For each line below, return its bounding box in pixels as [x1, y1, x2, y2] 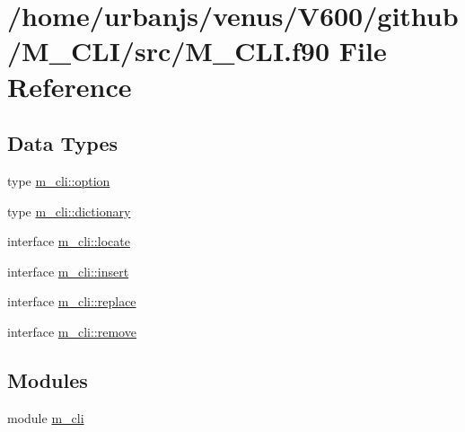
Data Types [7, 129, 118, 157]
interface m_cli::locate [7, 232, 130, 251]
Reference [7, 67, 132, 104]
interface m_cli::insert [7, 261, 129, 280]
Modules [7, 366, 88, 393]
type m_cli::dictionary [7, 201, 131, 220]
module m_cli [7, 408, 84, 427]
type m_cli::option [7, 171, 110, 190]
